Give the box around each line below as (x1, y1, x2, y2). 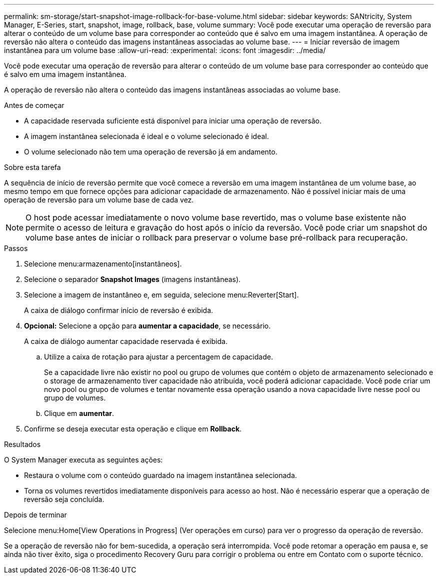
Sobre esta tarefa (4, 163, 61, 171)
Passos (4, 244, 28, 252)
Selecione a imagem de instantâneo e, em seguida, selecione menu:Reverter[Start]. (24, 290, 299, 299)
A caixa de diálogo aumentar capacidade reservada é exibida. (24, 337, 227, 345)
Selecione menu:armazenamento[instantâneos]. (24, 259, 182, 268)
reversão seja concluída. (24, 495, 104, 503)
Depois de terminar (4, 510, 67, 519)
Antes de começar (4, 101, 64, 109)
